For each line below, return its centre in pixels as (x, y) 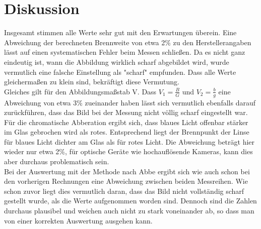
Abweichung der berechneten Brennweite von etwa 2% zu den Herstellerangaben (128, 42)
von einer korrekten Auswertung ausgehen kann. (78, 220)
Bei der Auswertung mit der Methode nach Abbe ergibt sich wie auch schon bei (127, 171)
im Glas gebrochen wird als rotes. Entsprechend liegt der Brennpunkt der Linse (127, 132)
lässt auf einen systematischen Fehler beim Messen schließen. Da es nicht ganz (125, 52)
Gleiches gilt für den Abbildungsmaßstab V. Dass (80, 91)
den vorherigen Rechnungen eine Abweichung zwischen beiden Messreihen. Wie (126, 181)
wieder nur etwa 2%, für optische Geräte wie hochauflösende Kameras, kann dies (128, 151)
